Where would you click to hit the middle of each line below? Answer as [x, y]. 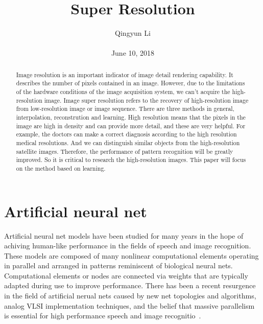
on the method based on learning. [61, 168]
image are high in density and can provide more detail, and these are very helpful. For [131, 125]
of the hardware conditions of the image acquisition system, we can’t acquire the [123, 92]
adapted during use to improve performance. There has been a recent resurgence [130, 285]
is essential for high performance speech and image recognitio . [103, 316]
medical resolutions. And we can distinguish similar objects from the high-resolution [128, 142]
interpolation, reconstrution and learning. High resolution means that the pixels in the [131, 117]
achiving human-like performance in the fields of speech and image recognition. [128, 246]
